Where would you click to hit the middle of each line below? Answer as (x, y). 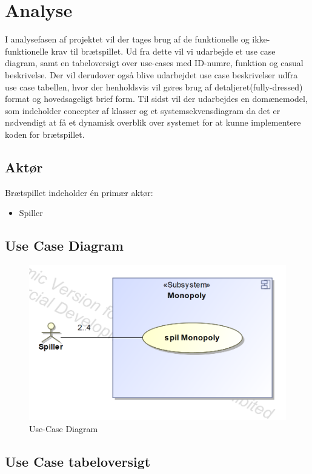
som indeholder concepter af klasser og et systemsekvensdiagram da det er (143, 110)
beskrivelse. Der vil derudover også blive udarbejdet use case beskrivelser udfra (151, 74)
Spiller (31, 213)
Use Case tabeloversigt (78, 462)
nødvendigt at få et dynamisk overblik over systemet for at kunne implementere (153, 122)
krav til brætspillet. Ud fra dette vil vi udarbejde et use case (163, 51)
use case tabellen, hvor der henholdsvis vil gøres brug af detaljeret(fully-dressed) (154, 86)
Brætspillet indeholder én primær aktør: (79, 192)
